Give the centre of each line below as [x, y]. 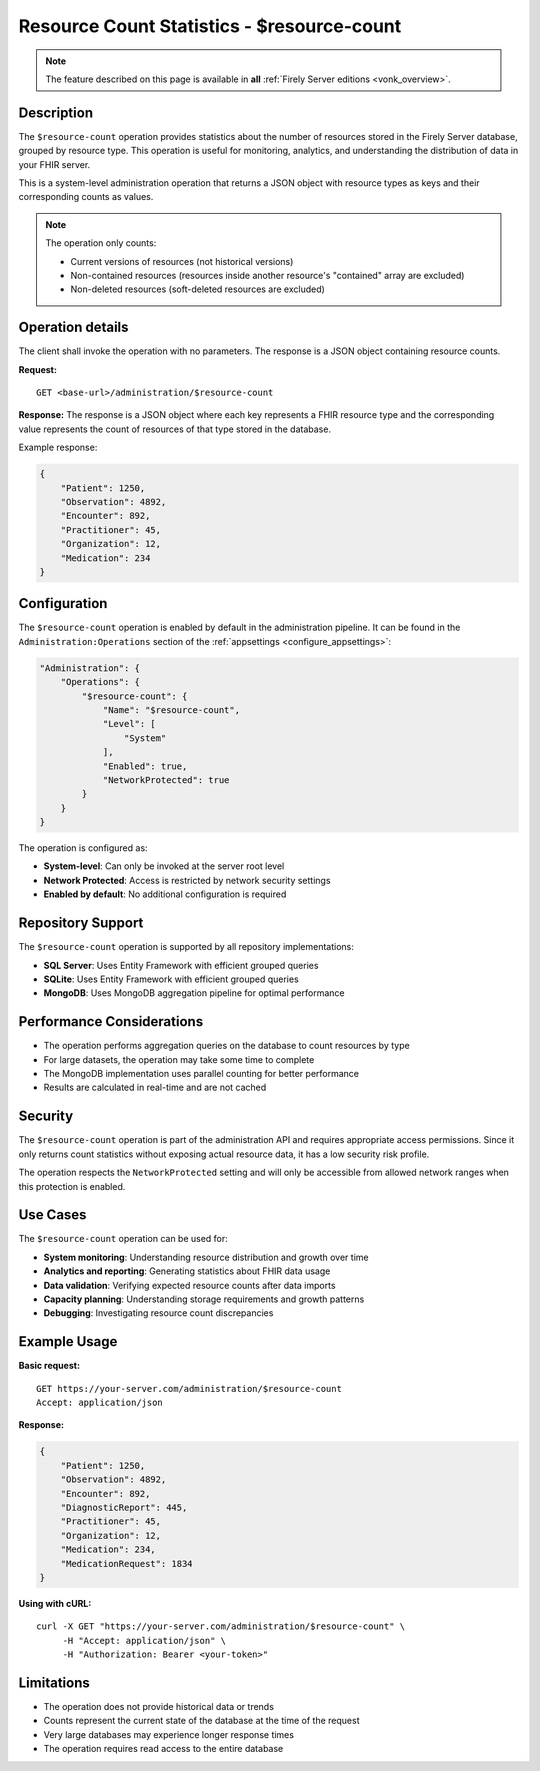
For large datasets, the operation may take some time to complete [179, 1059]
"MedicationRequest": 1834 [127, 1563]
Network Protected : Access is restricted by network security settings [187, 880]
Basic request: [49, 1366]
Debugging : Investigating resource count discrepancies [158, 1313]
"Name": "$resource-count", [171, 709]
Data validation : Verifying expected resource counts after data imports [189, 1285]
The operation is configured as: [83, 848]
